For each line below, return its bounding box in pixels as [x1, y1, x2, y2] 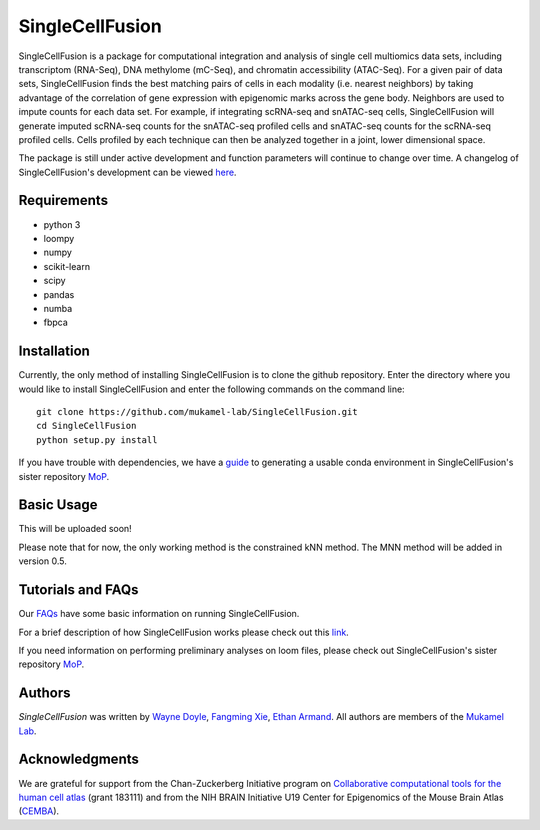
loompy [43, 232, 75, 244]
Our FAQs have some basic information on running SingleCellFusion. [18, 608, 300, 620]
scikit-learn [43, 260, 90, 272]
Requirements [18, 192, 109, 209]
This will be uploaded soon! [18, 523, 132, 535]
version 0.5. [18, 555, 67, 567]
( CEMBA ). [18, 805, 60, 817]
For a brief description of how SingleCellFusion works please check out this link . [18, 626, 349, 638]
